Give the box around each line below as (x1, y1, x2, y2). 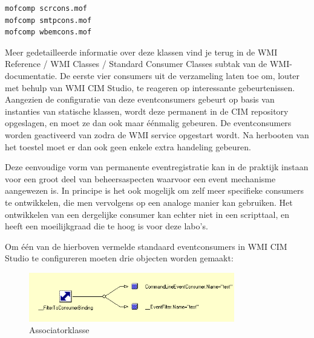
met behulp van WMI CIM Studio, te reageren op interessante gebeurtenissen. (5, 81, 295, 94)
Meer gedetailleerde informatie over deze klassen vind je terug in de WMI (5, 45, 278, 58)
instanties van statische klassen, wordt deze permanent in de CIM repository (5, 104, 289, 117)
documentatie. (5, 69, 57, 81)
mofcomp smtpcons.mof (5, 16, 92, 25)
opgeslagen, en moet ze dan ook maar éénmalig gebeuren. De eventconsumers (5, 116, 292, 129)
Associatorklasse (29, 324, 90, 336)
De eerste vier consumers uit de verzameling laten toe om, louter (59, 69, 300, 81)
